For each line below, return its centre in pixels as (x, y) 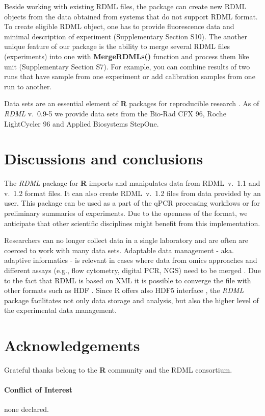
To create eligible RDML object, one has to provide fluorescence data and (119, 26)
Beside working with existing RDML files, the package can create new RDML (125, 6)
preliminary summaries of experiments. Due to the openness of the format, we (126, 213)
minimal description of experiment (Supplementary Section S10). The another (126, 36)
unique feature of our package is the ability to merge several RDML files (117, 46)
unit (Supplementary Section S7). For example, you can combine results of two (127, 66)
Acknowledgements (72, 345)
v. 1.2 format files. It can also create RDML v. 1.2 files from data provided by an (132, 193)
